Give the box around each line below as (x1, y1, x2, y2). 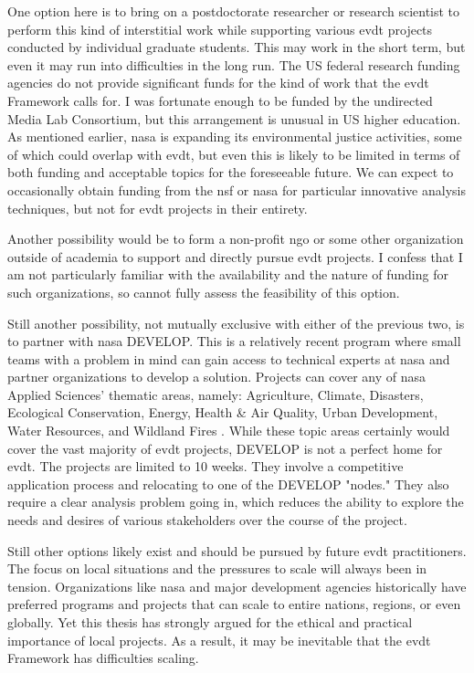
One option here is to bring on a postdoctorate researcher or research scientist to (7, 2, 460, 20)
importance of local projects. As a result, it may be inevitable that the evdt (7, 630, 431, 649)
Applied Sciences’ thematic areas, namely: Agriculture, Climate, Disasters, (7, 384, 424, 404)
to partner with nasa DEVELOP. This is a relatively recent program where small (7, 331, 461, 351)
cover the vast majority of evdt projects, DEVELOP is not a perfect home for (7, 438, 443, 457)
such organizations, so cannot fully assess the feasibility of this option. (7, 282, 400, 301)
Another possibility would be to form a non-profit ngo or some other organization (7, 229, 464, 248)
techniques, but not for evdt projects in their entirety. (7, 198, 308, 217)
